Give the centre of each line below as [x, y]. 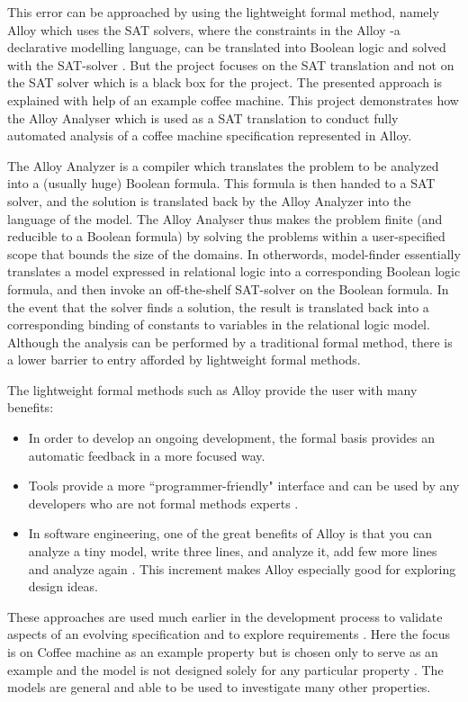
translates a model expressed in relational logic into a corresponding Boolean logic [234, 271]
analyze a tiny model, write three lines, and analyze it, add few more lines [233, 551]
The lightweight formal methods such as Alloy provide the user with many [212, 389]
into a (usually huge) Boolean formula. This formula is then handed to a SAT [221, 183]
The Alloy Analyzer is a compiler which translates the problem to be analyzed [223, 165]
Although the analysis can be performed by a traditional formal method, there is [230, 342]
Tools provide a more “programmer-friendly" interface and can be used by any [244, 486]
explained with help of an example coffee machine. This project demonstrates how [233, 99]
